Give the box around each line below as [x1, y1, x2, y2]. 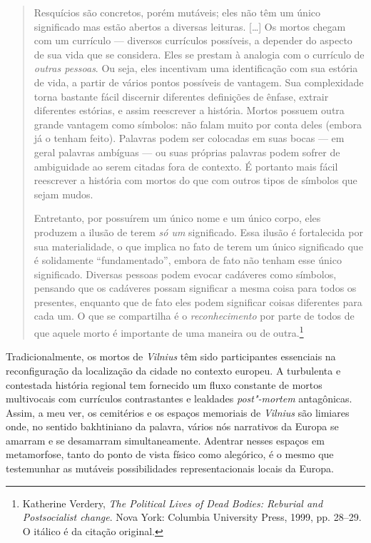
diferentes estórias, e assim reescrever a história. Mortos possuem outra [34, 103, 345, 118]
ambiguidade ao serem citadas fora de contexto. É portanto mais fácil [34, 158, 338, 173]
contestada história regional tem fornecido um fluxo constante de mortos [6, 377, 322, 392]
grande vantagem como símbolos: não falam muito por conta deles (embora [34, 116, 362, 131]
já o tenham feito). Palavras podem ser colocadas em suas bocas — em [34, 131, 345, 146]
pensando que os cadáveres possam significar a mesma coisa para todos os [34, 280, 357, 295]
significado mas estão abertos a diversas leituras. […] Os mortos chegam [34, 19, 346, 34]
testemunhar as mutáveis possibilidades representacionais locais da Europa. [6, 461, 334, 476]
